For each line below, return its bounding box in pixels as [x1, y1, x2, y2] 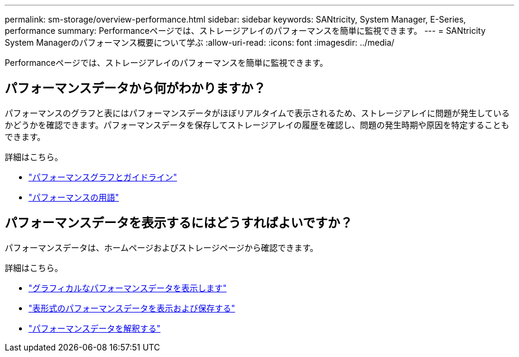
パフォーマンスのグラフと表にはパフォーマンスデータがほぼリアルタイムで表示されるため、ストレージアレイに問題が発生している [5, 107, 510, 118]
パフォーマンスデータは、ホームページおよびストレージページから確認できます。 [5, 242, 319, 253]
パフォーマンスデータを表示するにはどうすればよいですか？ [5, 215, 353, 231]
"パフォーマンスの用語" [28, 192, 119, 202]
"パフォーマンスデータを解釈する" [28, 323, 161, 333]
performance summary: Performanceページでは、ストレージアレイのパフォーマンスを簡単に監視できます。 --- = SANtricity [5, 26, 486, 36]
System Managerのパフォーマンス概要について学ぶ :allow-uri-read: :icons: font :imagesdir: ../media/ [5, 37, 395, 47]
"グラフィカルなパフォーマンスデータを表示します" [28, 282, 227, 293]
